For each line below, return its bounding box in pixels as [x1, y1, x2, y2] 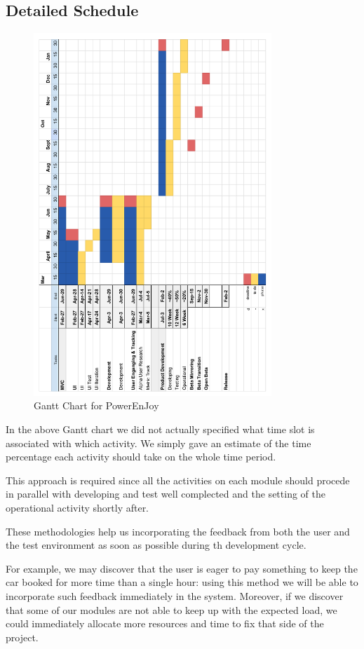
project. [6, 629, 39, 644]
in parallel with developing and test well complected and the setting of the [6, 486, 325, 501]
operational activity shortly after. [6, 500, 149, 514]
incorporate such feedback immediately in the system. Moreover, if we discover [6, 588, 344, 603]
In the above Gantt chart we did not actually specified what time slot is [6, 422, 315, 437]
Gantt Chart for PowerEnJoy [34, 398, 159, 413]
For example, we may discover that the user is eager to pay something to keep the [6, 561, 358, 575]
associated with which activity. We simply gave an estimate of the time [6, 435, 311, 450]
